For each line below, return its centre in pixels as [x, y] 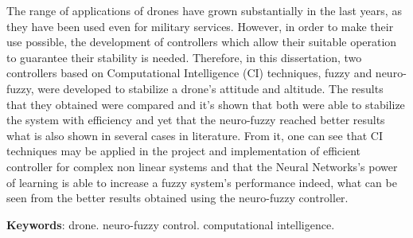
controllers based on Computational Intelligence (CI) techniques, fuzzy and [189, 73]
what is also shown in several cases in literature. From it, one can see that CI [195, 135]
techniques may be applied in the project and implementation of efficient [184, 151]
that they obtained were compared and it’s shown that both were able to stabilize [206, 104]
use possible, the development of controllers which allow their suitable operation [202, 42]
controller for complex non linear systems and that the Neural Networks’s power [202, 166]
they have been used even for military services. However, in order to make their [200, 26]
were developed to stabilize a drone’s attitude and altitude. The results [210, 88]
